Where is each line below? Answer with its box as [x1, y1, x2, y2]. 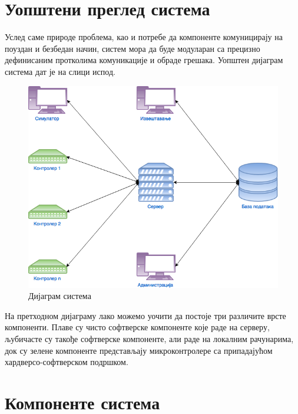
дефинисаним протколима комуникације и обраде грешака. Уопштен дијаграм [5, 54, 283, 66]
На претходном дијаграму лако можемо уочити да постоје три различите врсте [5, 309, 286, 321]
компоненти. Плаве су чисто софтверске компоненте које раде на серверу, [5, 321, 270, 333]
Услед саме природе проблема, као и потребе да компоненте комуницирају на [5, 31, 283, 43]
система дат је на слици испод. [5, 65, 115, 77]
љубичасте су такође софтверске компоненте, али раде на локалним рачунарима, [5, 333, 294, 345]
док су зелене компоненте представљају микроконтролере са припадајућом [5, 344, 273, 356]
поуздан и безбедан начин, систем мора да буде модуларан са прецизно [5, 42, 260, 54]
